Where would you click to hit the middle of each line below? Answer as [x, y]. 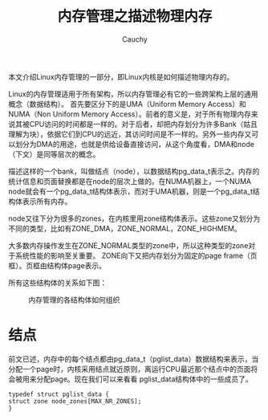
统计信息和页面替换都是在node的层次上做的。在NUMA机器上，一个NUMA [130, 181]
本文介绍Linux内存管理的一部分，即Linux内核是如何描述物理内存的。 [121, 76]
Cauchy [135, 39]
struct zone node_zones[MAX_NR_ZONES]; [75, 401]
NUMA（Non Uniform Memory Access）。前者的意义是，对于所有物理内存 [130, 114]
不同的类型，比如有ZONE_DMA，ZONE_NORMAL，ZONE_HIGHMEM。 [125, 228]
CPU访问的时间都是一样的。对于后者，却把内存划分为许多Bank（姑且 [144, 124]
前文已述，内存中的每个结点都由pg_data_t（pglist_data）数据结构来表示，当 [134, 359]
